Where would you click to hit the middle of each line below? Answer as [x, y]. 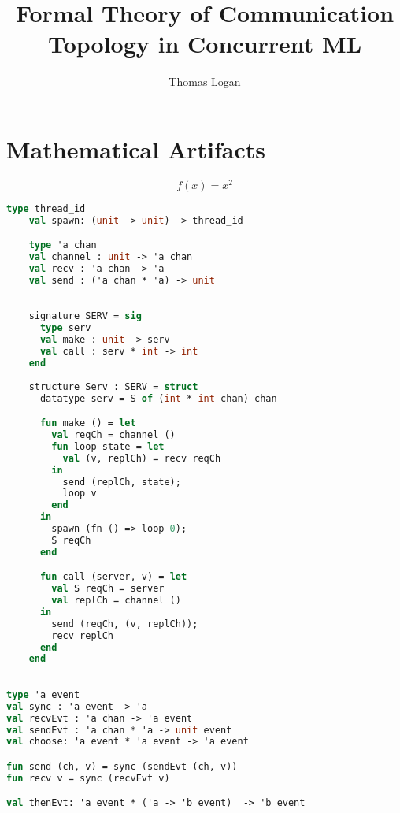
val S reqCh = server [108, 589]
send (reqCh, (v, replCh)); [125, 624]
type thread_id [46, 208]
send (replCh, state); [122, 482]
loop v [80, 494]
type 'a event [43, 694]
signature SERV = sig [85, 316]
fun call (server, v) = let [113, 577]
